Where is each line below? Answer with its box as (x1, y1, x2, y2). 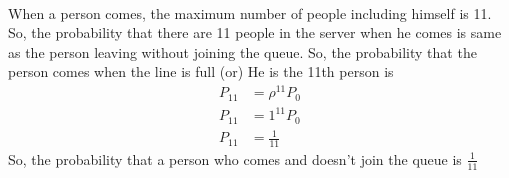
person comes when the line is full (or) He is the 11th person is (8, 61, 394, 82)
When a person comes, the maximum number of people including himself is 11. (8, 2, 492, 23)
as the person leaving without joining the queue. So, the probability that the (8, 41, 477, 62)
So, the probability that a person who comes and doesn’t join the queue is (8, 148, 462, 169)
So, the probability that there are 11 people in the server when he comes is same (8, 22, 502, 43)
